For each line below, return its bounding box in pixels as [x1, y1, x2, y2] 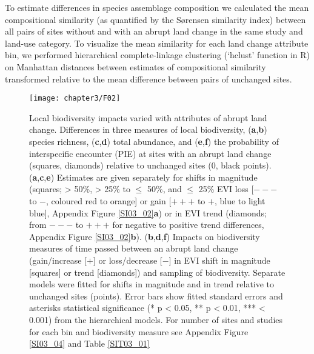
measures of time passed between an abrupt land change [29, 242, 238, 255]
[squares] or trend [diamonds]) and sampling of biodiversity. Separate [29, 265, 286, 278]
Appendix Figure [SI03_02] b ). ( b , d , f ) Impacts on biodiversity [29, 230, 260, 242]
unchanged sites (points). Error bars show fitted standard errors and [29, 289, 283, 302]
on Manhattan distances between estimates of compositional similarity [5, 60, 266, 73]
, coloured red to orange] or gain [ [46, 194, 172, 207]
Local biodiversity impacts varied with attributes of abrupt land [29, 111, 267, 124]
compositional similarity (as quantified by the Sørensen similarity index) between [5, 13, 306, 25]
